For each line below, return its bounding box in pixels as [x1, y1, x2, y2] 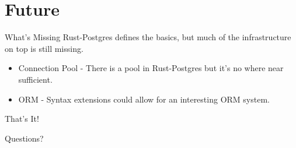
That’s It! [5, 112, 39, 125]
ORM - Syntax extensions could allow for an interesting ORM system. [18, 93, 270, 105]
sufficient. [18, 73, 53, 85]
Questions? [5, 132, 44, 144]
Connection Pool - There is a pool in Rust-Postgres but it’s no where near [18, 62, 284, 74]
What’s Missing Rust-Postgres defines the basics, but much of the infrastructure [5, 31, 291, 43]
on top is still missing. [5, 42, 83, 54]
